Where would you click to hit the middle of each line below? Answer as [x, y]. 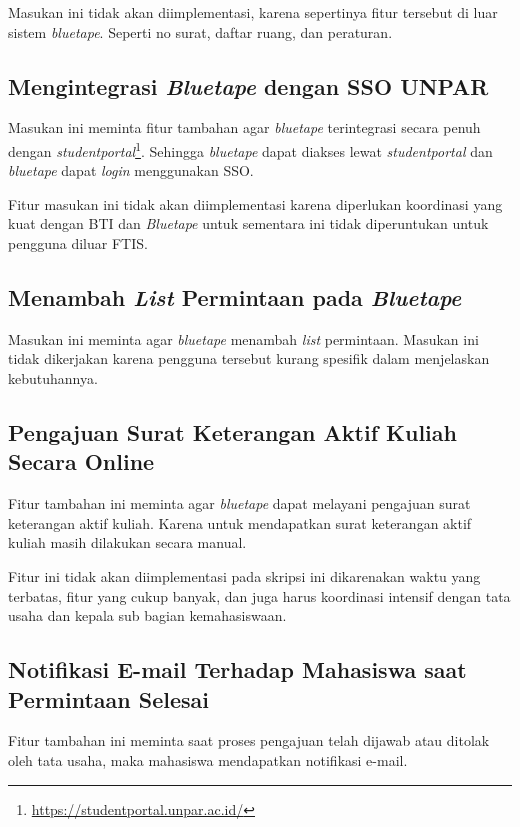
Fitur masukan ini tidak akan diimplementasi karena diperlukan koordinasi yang [255, 203]
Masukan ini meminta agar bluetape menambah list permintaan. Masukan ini [243, 338]
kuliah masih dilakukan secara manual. [127, 542]
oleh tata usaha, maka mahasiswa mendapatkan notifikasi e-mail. [208, 759]
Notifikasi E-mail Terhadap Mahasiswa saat [237, 669]
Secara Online [81, 461]
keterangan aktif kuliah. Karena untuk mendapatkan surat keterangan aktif [240, 522]
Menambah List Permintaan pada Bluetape [235, 297]
